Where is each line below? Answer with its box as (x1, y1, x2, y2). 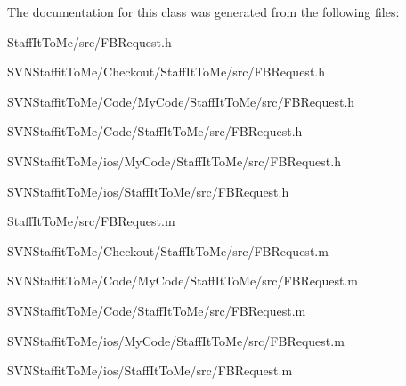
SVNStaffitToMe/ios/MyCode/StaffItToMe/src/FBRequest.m (7, 331, 345, 350)
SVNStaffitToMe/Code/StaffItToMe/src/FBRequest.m (7, 301, 306, 319)
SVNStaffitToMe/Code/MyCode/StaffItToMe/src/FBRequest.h (7, 92, 355, 110)
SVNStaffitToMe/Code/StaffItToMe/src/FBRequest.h (7, 122, 303, 141)
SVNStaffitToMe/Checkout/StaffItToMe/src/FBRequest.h (7, 62, 325, 81)
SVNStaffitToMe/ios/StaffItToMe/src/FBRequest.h (7, 181, 289, 200)
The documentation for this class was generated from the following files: (7, 3, 400, 20)
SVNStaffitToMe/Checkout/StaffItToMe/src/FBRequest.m (7, 241, 329, 260)
